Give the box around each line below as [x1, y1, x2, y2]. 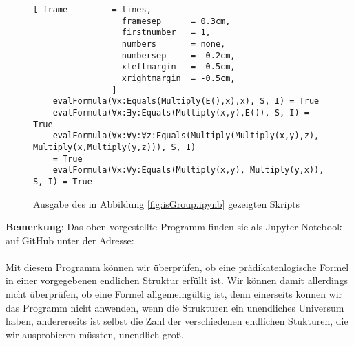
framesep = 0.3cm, [121, 16, 231, 26]
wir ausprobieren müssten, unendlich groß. [6, 327, 184, 341]
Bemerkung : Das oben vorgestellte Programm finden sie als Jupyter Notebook [6, 219, 342, 234]
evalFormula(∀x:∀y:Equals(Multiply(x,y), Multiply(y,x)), [52, 165, 324, 175]
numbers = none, [121, 39, 226, 49]
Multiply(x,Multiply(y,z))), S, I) [33, 142, 196, 152]
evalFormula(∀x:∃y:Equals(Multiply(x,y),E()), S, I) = [52, 107, 309, 118]
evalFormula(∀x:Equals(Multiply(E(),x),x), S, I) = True [52, 96, 320, 107]
